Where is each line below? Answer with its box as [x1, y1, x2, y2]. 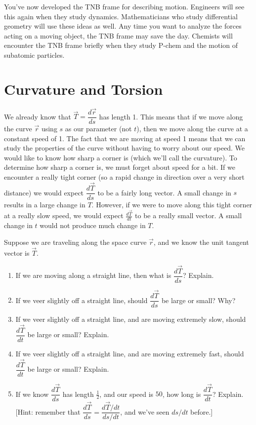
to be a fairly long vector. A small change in [97, 187, 231, 197]
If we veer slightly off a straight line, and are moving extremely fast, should [15, 348, 244, 358]
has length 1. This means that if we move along [99, 111, 243, 121]
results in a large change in [4, 199, 85, 209]
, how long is [162, 388, 201, 399]
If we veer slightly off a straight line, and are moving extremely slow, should [15, 313, 246, 324]
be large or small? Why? [161, 295, 236, 305]
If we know [15, 388, 49, 399]
